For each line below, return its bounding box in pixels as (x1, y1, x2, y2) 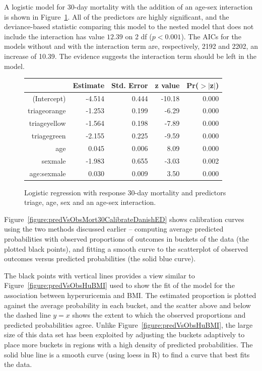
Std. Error (111, 80, 148, 90)
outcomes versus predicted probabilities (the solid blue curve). (4, 253, 196, 264)
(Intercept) (32, 93, 66, 103)
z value (155, 80, 180, 90)
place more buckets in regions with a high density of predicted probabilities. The (4, 339, 253, 349)
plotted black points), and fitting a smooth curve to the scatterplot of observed (4, 243, 248, 254)
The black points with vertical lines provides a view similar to (4, 270, 195, 280)
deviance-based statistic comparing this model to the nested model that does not (4, 21, 254, 32)
